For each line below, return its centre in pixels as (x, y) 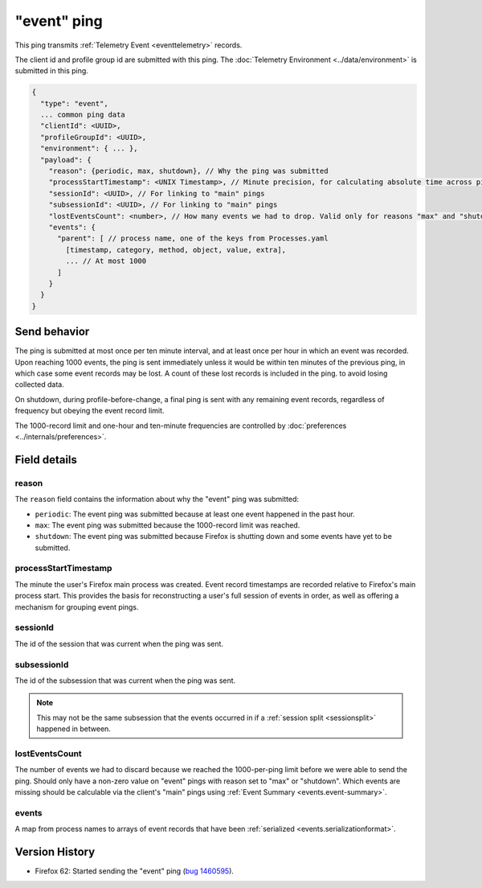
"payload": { (66, 160)
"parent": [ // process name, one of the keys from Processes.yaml (193, 238)
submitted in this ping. (51, 71)
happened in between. (74, 729)
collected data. (39, 384)
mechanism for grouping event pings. (77, 606)
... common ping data (83, 115)
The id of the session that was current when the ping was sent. (119, 643)
